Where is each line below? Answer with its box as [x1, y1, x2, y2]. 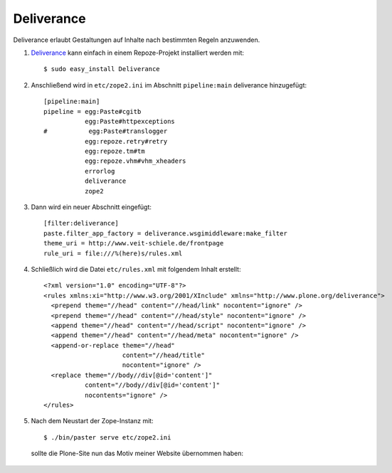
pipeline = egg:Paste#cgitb [43, 107, 142, 115]
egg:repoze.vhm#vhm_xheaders [84, 157, 186, 165]
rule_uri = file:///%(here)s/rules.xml [43, 249, 183, 257]
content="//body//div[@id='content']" [84, 381, 221, 389]
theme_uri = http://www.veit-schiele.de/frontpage [43, 239, 224, 248]
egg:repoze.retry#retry [84, 137, 168, 145]
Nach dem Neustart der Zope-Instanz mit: [31, 417, 154, 425]
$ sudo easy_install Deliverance [43, 65, 160, 73]
